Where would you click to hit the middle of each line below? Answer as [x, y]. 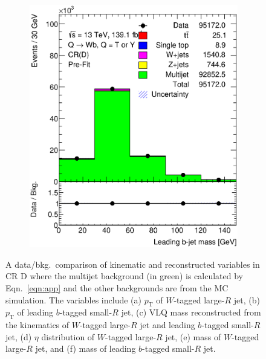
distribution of [68, 336]
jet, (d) [19, 336]
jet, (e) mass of [193, 336]
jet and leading [167, 325]
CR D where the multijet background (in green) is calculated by [124, 276]
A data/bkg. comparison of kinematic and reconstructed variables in [133, 264]
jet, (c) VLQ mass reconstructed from [191, 312]
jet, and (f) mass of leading [86, 348]
